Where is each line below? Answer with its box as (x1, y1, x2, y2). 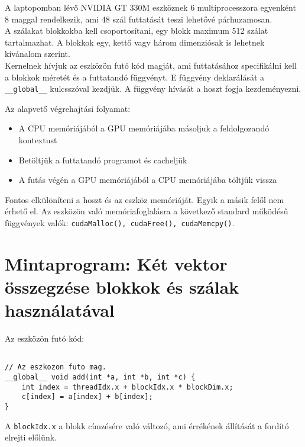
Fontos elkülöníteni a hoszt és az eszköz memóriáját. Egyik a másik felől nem (5, 193, 284, 205)
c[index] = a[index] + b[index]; (21, 393, 153, 401)
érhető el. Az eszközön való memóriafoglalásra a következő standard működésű (5, 205, 288, 217)
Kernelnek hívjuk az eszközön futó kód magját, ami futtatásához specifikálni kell (5, 59, 297, 71)
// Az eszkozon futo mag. (5, 363, 106, 372)
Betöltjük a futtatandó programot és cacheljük (18, 153, 187, 166)
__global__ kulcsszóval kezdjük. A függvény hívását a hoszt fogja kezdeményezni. (5, 82, 301, 95)
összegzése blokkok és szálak (5, 275, 239, 298)
